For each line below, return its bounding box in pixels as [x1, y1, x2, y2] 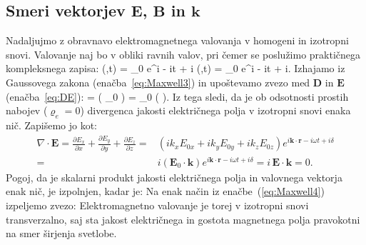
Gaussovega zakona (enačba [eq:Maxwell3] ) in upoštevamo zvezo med [6, 74, 310, 89]
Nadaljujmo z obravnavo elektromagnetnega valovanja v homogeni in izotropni [6, 33, 349, 48]
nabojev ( [6, 103, 48, 118]
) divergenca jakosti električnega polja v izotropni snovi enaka [80, 103, 351, 118]
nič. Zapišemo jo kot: [6, 117, 98, 132]
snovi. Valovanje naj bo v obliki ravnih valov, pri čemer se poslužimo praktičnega [6, 46, 361, 61]
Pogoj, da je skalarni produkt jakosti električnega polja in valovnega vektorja [6, 169, 342, 184]
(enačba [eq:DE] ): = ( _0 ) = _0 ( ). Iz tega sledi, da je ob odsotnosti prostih [6, 89, 349, 104]
